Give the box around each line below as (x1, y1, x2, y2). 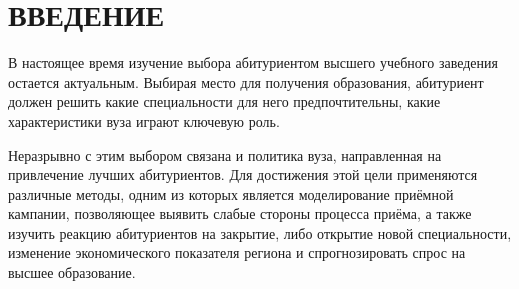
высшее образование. (8, 262, 136, 283)
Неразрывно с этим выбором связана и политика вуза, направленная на (8, 144, 442, 165)
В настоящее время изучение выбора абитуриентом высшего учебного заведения (8, 52, 498, 73)
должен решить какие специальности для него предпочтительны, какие (8, 91, 441, 112)
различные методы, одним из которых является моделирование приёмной (8, 183, 454, 204)
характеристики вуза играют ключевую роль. (8, 110, 280, 131)
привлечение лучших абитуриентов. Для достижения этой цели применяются (8, 164, 478, 185)
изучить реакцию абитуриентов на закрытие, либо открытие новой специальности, (8, 222, 512, 243)
